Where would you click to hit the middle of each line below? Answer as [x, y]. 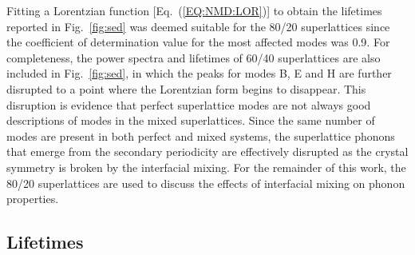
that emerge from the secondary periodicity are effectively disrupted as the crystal [207, 151]
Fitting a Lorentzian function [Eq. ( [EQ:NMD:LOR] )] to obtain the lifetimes [194, 10]
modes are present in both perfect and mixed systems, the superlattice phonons [201, 135]
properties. [33, 199]
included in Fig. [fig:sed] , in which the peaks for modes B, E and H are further [199, 73]
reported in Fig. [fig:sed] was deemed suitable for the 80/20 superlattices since [198, 26]
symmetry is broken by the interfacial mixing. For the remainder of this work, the [206, 167]
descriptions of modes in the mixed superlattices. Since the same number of [191, 120]
